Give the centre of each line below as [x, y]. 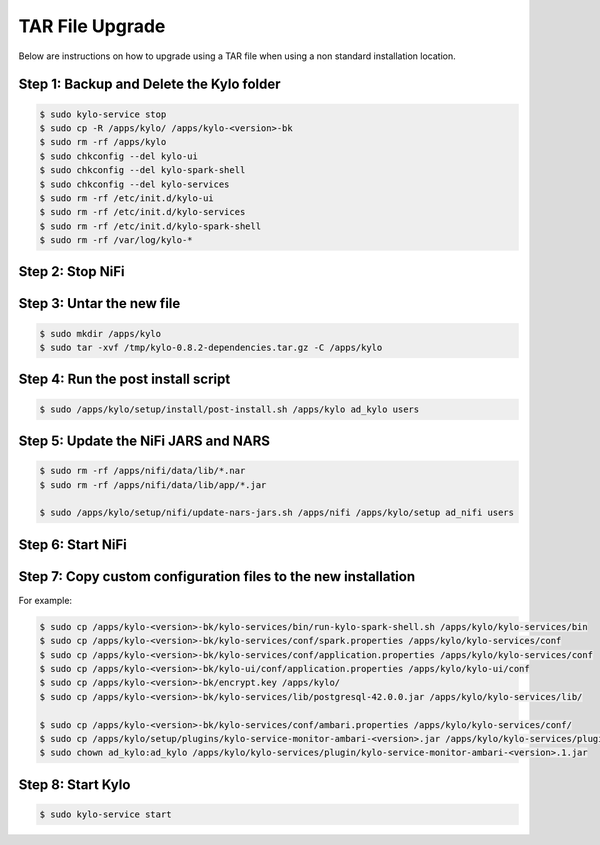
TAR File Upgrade [92, 26]
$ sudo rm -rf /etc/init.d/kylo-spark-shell [150, 226]
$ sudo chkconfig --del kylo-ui [119, 156]
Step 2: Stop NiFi [71, 271]
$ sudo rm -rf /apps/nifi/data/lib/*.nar [142, 471]
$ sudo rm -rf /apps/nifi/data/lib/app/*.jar [153, 484]
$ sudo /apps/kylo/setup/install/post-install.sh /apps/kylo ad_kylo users [229, 409]
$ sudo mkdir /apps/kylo [100, 333]
